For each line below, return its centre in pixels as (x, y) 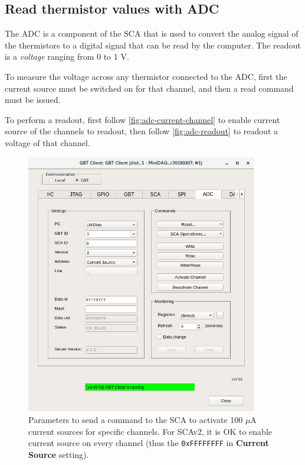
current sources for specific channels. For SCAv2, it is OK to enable (150, 431)
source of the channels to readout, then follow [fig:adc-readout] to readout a (142, 131)
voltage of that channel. (47, 142)
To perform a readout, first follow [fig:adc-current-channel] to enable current (142, 119)
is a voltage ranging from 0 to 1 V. (67, 56)
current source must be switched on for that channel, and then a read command (149, 88)
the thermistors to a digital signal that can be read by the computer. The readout (153, 45)
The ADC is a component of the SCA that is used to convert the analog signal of (152, 33)
